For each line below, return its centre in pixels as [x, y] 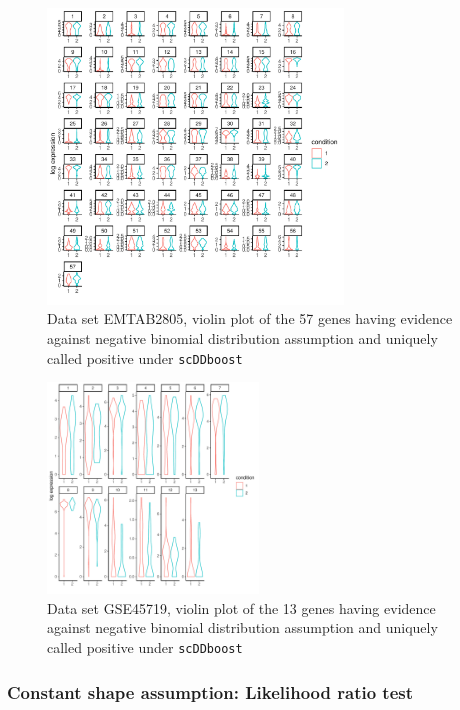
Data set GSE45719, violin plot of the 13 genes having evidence [241, 607]
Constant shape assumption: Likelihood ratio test [210, 691]
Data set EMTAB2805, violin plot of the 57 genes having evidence [250, 318]
